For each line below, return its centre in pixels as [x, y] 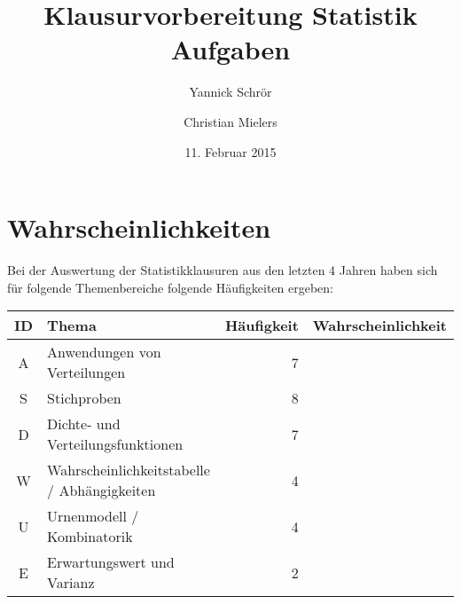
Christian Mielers [230, 121]
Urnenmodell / [93, 516]
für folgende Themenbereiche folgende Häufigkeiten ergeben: [171, 287]
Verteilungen [86, 373]
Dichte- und [84, 424]
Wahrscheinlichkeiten [139, 227]
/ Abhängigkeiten [102, 490]
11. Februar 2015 [230, 151]
